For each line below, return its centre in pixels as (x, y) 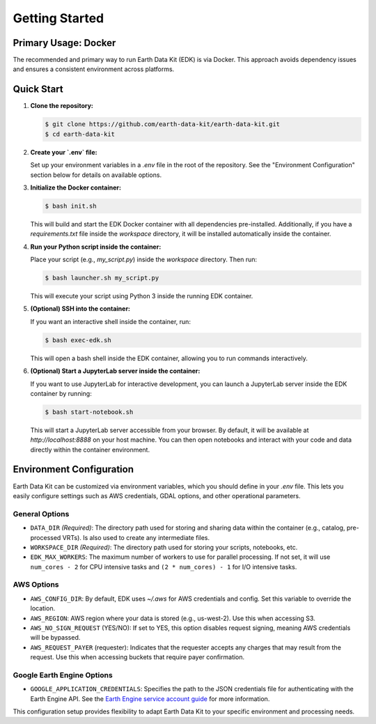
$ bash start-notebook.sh (89, 412)
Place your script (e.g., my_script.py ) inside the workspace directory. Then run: (144, 260)
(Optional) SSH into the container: (80, 309)
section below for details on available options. (96, 175)
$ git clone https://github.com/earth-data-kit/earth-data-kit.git (163, 124)
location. (43, 608)
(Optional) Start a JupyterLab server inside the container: (115, 371)
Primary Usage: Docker (64, 43)
